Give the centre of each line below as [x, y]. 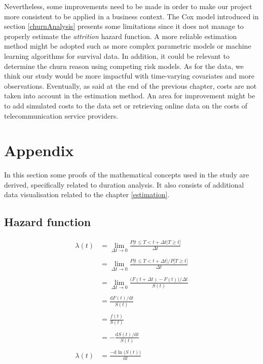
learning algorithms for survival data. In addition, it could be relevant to [117, 56]
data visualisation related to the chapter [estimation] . [87, 194]
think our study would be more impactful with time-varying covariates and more [129, 76]
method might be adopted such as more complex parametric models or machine [128, 46]
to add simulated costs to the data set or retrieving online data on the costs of [126, 105]
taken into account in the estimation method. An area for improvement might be [130, 96]
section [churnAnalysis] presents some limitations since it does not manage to [124, 26]
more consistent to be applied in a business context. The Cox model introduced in [131, 16]
